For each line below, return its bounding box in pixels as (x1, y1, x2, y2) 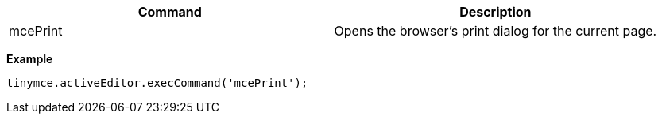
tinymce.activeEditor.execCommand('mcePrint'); (6, 77, 308, 89)
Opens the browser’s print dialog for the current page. (334, 23, 657, 39)
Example (6, 52, 53, 66)
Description (459, 4, 532, 20)
